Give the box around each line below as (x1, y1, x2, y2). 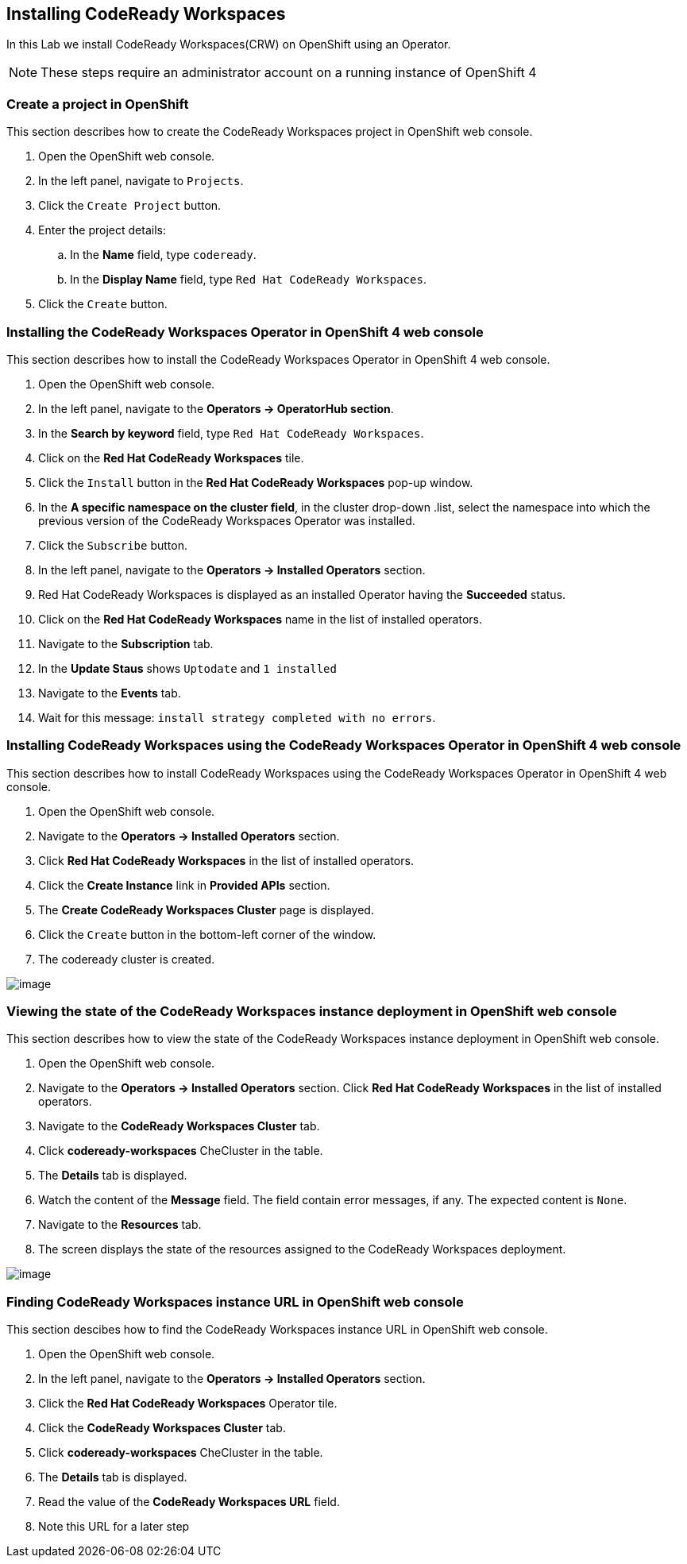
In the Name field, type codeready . (70, 248, 257, 262)
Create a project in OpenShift (6, 95, 189, 112)
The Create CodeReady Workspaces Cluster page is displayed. (38, 902, 374, 917)
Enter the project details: (38, 223, 166, 237)
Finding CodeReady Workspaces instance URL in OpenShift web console (6, 1293, 464, 1310)
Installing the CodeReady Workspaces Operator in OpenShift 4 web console (6, 323, 484, 340)
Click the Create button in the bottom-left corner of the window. (38, 927, 376, 941)
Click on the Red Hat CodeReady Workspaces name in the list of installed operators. (38, 612, 482, 626)
